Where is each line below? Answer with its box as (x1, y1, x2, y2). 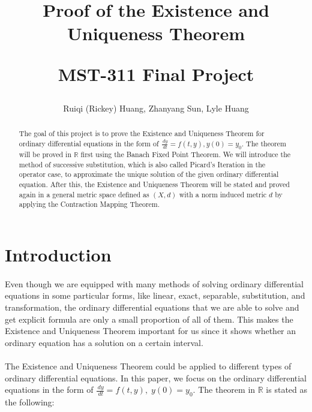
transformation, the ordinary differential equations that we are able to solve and (5, 301, 299, 314)
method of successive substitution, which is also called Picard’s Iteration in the (19, 159, 266, 169)
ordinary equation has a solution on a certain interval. (5, 336, 203, 348)
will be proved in (19, 149, 72, 160)
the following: (5, 396, 55, 408)
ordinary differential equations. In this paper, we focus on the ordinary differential (5, 371, 307, 384)
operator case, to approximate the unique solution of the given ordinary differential (19, 169, 279, 179)
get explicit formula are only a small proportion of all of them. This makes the (5, 312, 293, 325)
